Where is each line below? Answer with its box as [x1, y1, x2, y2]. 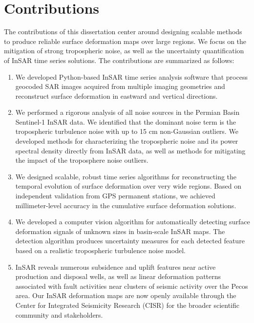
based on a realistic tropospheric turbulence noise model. [15, 245, 186, 255]
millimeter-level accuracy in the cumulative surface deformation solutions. [15, 200, 236, 210]
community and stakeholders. [15, 309, 103, 320]
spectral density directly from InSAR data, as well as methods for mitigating [15, 145, 246, 155]
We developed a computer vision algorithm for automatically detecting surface [15, 216, 250, 227]
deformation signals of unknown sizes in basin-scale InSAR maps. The [15, 226, 225, 236]
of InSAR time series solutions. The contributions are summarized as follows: [4, 55, 234, 65]
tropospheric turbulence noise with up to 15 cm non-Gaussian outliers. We [15, 126, 238, 136]
